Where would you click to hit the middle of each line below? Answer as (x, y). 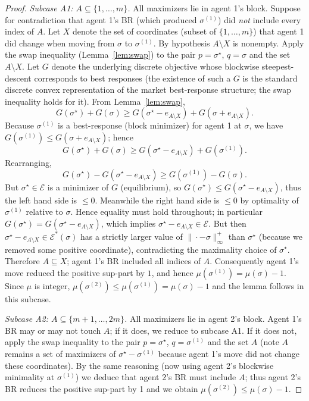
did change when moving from (60, 43)
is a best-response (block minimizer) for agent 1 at (150, 125)
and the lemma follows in (258, 285)
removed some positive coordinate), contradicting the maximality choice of (141, 249)
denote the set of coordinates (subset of (145, 31)
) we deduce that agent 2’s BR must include (156, 377)
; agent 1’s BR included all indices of (134, 261)
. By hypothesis (182, 43)
